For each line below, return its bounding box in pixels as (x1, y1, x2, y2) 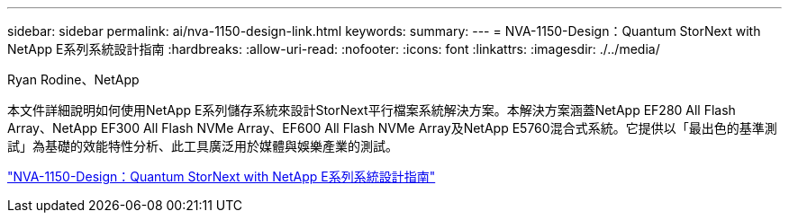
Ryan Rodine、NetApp (7, 72, 140, 87)
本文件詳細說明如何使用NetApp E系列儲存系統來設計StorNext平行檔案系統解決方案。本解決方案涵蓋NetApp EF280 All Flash (7, 102, 736, 118)
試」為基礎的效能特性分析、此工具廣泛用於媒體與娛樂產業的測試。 (7, 138, 398, 154)
